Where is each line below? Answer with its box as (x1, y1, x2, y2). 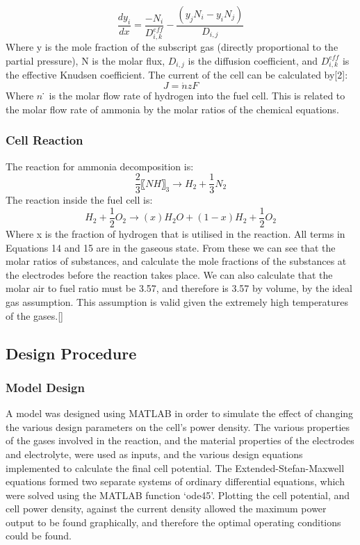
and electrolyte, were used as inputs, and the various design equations (6, 446, 303, 461)
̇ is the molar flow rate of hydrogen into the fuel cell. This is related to (42, 88, 345, 103)
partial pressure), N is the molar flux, (6, 53, 165, 67)
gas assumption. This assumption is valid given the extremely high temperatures (6, 294, 349, 309)
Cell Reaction (6, 131, 83, 149)
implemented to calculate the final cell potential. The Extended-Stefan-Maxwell (6, 460, 345, 475)
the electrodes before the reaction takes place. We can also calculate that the (6, 267, 333, 282)
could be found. (6, 528, 72, 543)
